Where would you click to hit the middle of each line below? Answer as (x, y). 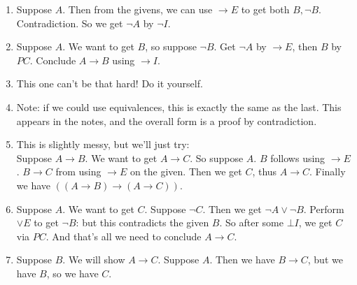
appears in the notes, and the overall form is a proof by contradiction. (167, 120)
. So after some (251, 222)
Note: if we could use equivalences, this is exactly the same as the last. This (179, 107)
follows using (298, 158)
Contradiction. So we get (70, 23)
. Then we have (242, 260)
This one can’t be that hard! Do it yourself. (110, 83)
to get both (265, 9)
